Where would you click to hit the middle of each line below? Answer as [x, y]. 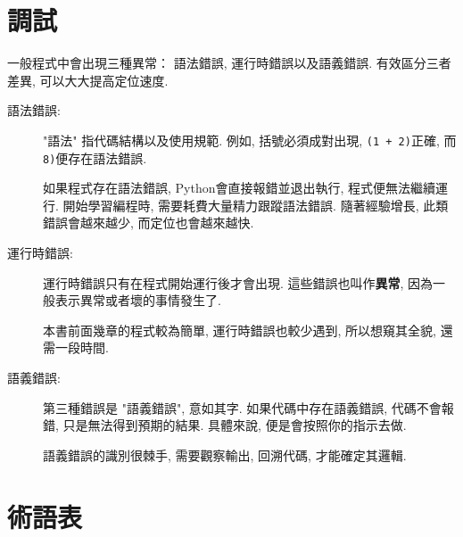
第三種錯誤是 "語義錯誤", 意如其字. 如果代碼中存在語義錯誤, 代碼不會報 [248, 407]
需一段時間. [76, 347]
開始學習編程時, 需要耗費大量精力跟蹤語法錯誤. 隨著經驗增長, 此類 [256, 205]
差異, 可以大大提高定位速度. [88, 80]
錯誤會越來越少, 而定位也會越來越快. [149, 223]
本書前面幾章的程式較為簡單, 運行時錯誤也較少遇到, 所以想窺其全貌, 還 [248, 330]
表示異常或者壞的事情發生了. [138, 300]
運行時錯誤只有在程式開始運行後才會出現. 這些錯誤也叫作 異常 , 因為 [238, 282]
